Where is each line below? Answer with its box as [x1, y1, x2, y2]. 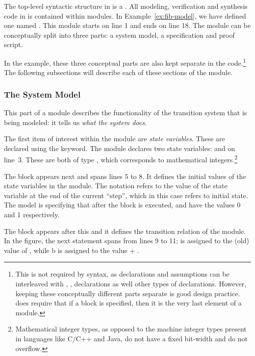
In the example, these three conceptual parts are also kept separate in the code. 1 [4, 56, 246, 68]
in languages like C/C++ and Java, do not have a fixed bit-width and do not [15, 333, 248, 343]
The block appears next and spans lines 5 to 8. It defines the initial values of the [4, 171, 246, 181]
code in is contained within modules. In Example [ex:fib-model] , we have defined [4, 10, 246, 21]
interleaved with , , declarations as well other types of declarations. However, [15, 279, 247, 288]
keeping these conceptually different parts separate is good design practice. [15, 288, 240, 298]
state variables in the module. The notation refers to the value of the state [4, 180, 228, 191]
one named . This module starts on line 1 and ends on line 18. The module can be [4, 20, 251, 30]
